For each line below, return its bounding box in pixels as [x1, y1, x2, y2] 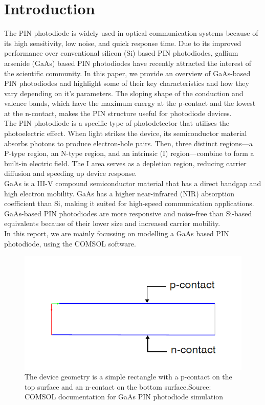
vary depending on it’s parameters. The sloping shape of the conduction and [4, 87, 244, 98]
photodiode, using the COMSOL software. [4, 238, 136, 249]
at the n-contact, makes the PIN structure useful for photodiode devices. [4, 107, 232, 118]
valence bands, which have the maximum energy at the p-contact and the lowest [4, 98, 256, 108]
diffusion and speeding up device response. [4, 168, 137, 178]
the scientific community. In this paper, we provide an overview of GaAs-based [4, 67, 251, 78]
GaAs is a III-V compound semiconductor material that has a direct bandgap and [4, 178, 261, 189]
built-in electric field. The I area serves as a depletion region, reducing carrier [4, 157, 247, 168]
